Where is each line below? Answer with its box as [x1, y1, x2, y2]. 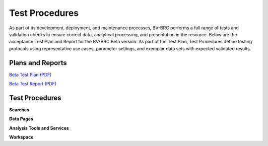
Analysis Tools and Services [9, 125, 69, 131]
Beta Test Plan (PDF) [9, 72, 52, 77]
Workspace [9, 134, 34, 140]
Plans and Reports [9, 59, 67, 67]
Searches [9, 107, 30, 113]
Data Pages [9, 116, 33, 122]
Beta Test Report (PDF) [9, 81, 57, 87]
